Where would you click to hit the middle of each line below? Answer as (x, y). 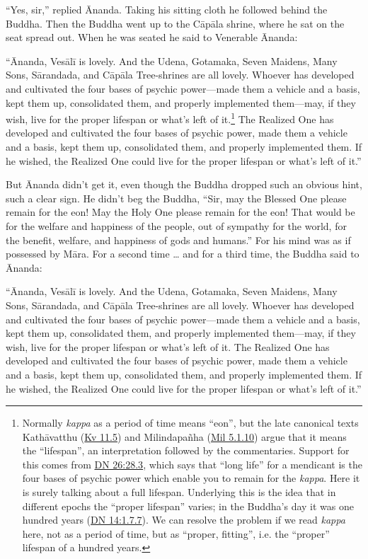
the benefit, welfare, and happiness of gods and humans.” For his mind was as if (178, 240)
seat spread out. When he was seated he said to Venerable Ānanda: (152, 37)
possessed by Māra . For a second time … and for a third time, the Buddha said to (183, 254)
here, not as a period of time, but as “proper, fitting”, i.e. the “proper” (176, 533)
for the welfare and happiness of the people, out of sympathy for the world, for (176, 225)
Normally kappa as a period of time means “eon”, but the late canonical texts (190, 423)
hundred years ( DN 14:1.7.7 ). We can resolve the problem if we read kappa (184, 520)
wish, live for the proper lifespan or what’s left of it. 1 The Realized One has (170, 118)
